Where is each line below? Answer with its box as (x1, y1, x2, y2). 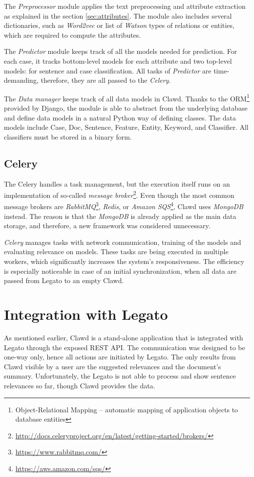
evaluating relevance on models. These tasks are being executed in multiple (4, 246, 229, 257)
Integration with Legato (4, 304, 168, 324)
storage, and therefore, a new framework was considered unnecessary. (4, 220, 211, 231)
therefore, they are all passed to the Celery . (41, 75, 171, 85)
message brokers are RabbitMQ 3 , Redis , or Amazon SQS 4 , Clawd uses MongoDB (4, 200, 244, 212)
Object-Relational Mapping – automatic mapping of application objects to (15, 404, 238, 414)
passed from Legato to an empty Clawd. (4, 275, 124, 286)
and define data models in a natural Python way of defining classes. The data (4, 112, 236, 122)
